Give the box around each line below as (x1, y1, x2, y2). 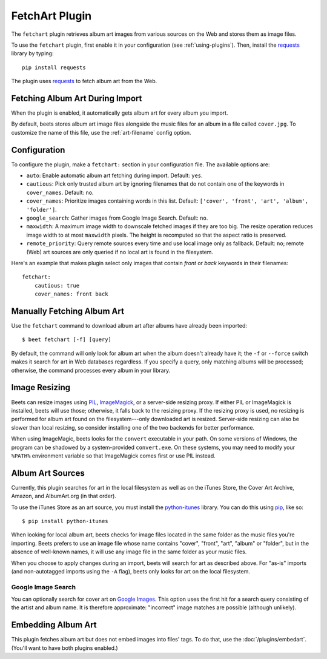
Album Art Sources (11, 468, 85, 478)
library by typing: (11, 50, 54, 57)
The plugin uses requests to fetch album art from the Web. (11, 78, 157, 85)
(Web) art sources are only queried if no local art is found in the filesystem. (26, 248, 214, 255)
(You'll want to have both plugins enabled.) (11, 644, 118, 652)
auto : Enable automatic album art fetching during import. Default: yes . (26, 172, 203, 179)
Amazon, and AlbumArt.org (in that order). (11, 492, 116, 500)
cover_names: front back (34, 291, 108, 297)
